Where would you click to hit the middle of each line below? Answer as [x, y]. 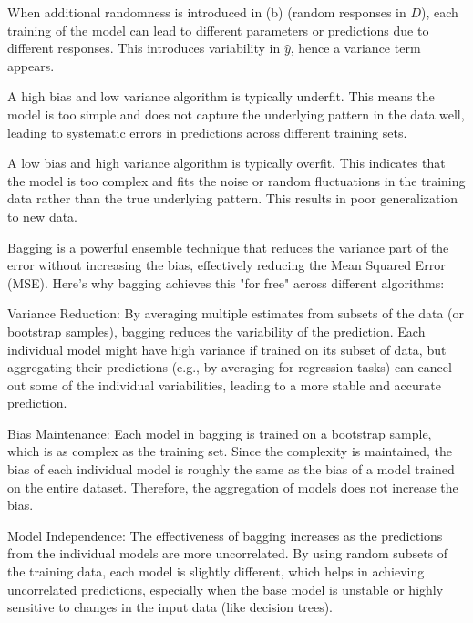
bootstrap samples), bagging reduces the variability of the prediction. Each [216, 331]
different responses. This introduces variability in [144, 48]
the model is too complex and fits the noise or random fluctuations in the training [236, 180]
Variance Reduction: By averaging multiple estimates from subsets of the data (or [236, 313]
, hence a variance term [355, 48]
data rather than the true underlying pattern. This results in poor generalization [233, 198]
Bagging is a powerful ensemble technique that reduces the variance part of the [228, 247]
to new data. [42, 216]
